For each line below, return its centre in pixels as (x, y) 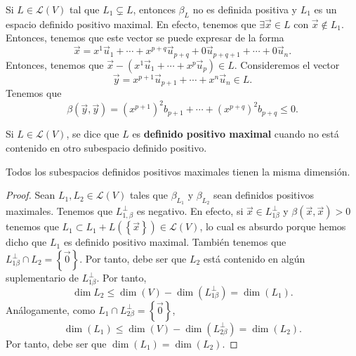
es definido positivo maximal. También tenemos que (175, 242)
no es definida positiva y (245, 9)
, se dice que (93, 134)
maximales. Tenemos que (59, 211)
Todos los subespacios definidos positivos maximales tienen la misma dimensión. (178, 171)
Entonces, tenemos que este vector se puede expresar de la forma (145, 38)
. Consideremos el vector (287, 64)
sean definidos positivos (263, 195)
